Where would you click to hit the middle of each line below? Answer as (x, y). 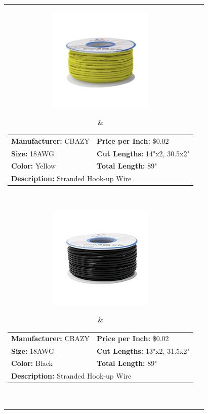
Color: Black (32, 363)
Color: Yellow (34, 166)
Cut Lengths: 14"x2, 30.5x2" (143, 153)
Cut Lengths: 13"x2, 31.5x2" (143, 350)
